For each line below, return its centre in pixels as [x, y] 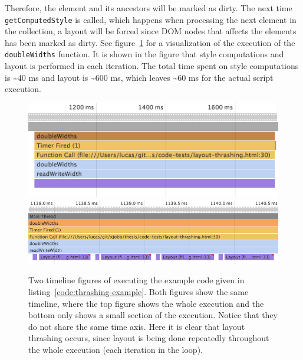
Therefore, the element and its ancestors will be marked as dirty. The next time [149, 8]
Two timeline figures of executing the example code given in [136, 280]
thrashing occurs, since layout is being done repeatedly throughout [149, 338]
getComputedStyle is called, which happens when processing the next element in [151, 19]
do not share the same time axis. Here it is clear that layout [137, 326]
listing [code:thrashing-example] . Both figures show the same [139, 292]
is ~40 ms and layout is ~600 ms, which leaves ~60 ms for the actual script [139, 77]
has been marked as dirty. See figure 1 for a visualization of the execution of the [150, 42]
